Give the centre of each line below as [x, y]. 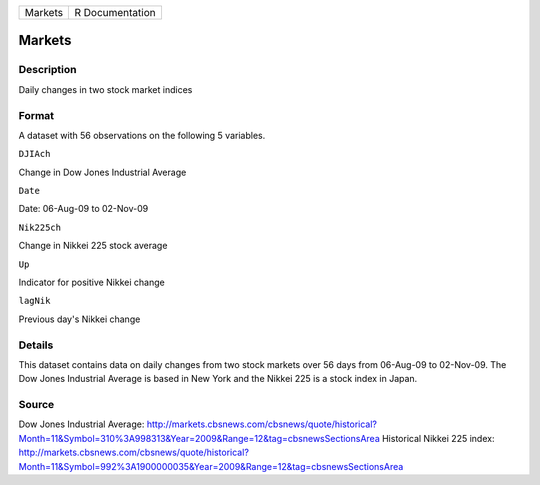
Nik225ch [40, 227]
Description [47, 70]
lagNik [34, 301]
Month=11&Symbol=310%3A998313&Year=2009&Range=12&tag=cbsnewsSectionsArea [199, 438]
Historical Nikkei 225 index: [438, 438]
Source [36, 405]
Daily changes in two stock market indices [105, 89]
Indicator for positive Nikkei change [91, 282]
